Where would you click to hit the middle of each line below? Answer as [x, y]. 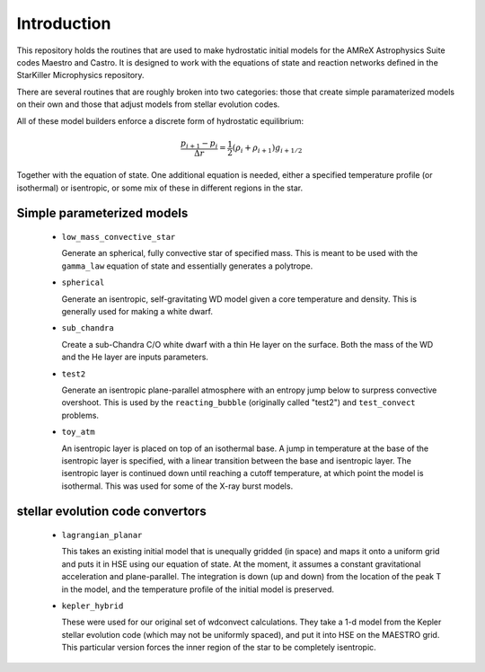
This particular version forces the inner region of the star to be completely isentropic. [219, 648]
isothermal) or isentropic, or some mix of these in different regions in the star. [160, 188]
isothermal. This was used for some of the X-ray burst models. [177, 486]
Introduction [64, 23]
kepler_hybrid [93, 606]
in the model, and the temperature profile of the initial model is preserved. [198, 589]
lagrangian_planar [102, 535]
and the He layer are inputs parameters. [135, 357]
